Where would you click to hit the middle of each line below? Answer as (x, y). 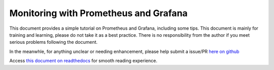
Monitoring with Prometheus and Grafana (98, 13)
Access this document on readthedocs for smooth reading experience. (83, 61)
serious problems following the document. (54, 42)
